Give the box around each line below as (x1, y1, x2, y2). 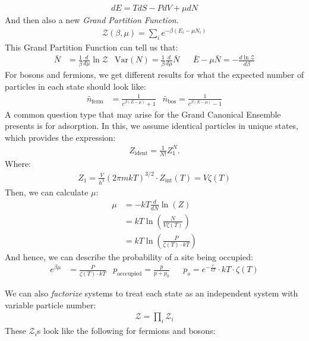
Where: (5, 157, 31, 169)
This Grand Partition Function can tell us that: (5, 40, 178, 53)
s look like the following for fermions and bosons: (37, 324, 216, 337)
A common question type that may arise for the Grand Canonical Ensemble (5, 108, 281, 120)
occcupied (117, 271, 142, 277)
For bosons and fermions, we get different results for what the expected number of (5, 68, 304, 81)
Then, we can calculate (5, 185, 89, 198)
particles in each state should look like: (5, 80, 146, 92)
